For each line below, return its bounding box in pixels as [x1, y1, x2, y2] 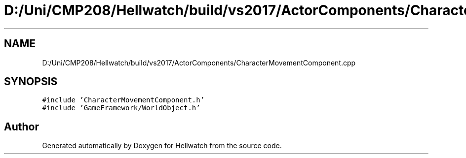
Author [4, 120, 39, 133]
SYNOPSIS [4, 75, 58, 88]
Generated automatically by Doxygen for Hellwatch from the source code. [42, 141, 282, 150]
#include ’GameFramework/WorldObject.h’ [42, 104, 200, 112]
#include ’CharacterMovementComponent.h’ [42, 96, 205, 104]
